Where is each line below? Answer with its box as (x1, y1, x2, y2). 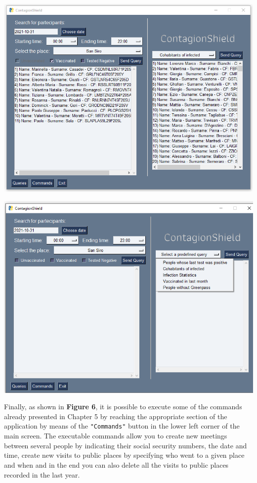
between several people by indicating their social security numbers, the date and (4, 440, 247, 450)
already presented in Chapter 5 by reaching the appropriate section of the (4, 411, 227, 421)
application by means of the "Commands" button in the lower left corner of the (4, 421, 240, 431)
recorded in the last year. (4, 469, 80, 480)
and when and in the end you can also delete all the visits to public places (4, 459, 229, 470)
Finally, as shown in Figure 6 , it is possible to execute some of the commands (4, 401, 242, 412)
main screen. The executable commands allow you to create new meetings (4, 431, 227, 441)
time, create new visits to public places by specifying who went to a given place (4, 450, 245, 460)
